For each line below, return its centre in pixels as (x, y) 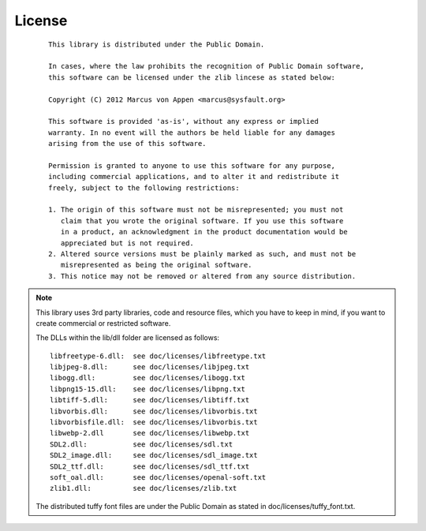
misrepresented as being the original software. (156, 265)
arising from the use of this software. (127, 144)
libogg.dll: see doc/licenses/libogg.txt (148, 378)
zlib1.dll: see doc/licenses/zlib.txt (144, 488)
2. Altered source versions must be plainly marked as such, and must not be (202, 254)
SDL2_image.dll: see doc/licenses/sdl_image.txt (154, 455)
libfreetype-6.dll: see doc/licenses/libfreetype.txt (158, 356)
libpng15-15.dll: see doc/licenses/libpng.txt (148, 389)
